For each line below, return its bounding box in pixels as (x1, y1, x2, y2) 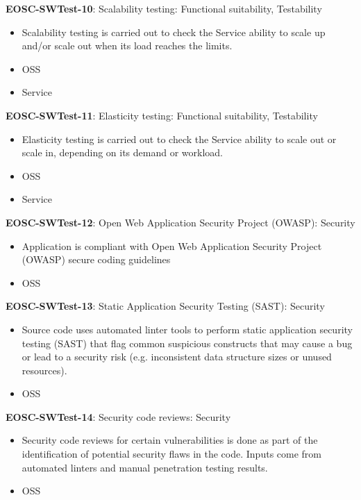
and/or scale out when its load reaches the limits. (22, 38, 233, 53)
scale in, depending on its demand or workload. (22, 145, 223, 160)
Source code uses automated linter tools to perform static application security (22, 322, 353, 336)
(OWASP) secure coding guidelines (22, 252, 171, 267)
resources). (22, 362, 67, 377)
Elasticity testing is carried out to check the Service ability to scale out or (22, 131, 337, 146)
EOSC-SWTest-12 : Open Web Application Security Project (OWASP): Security (6, 215, 355, 229)
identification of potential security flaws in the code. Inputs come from (22, 447, 321, 461)
